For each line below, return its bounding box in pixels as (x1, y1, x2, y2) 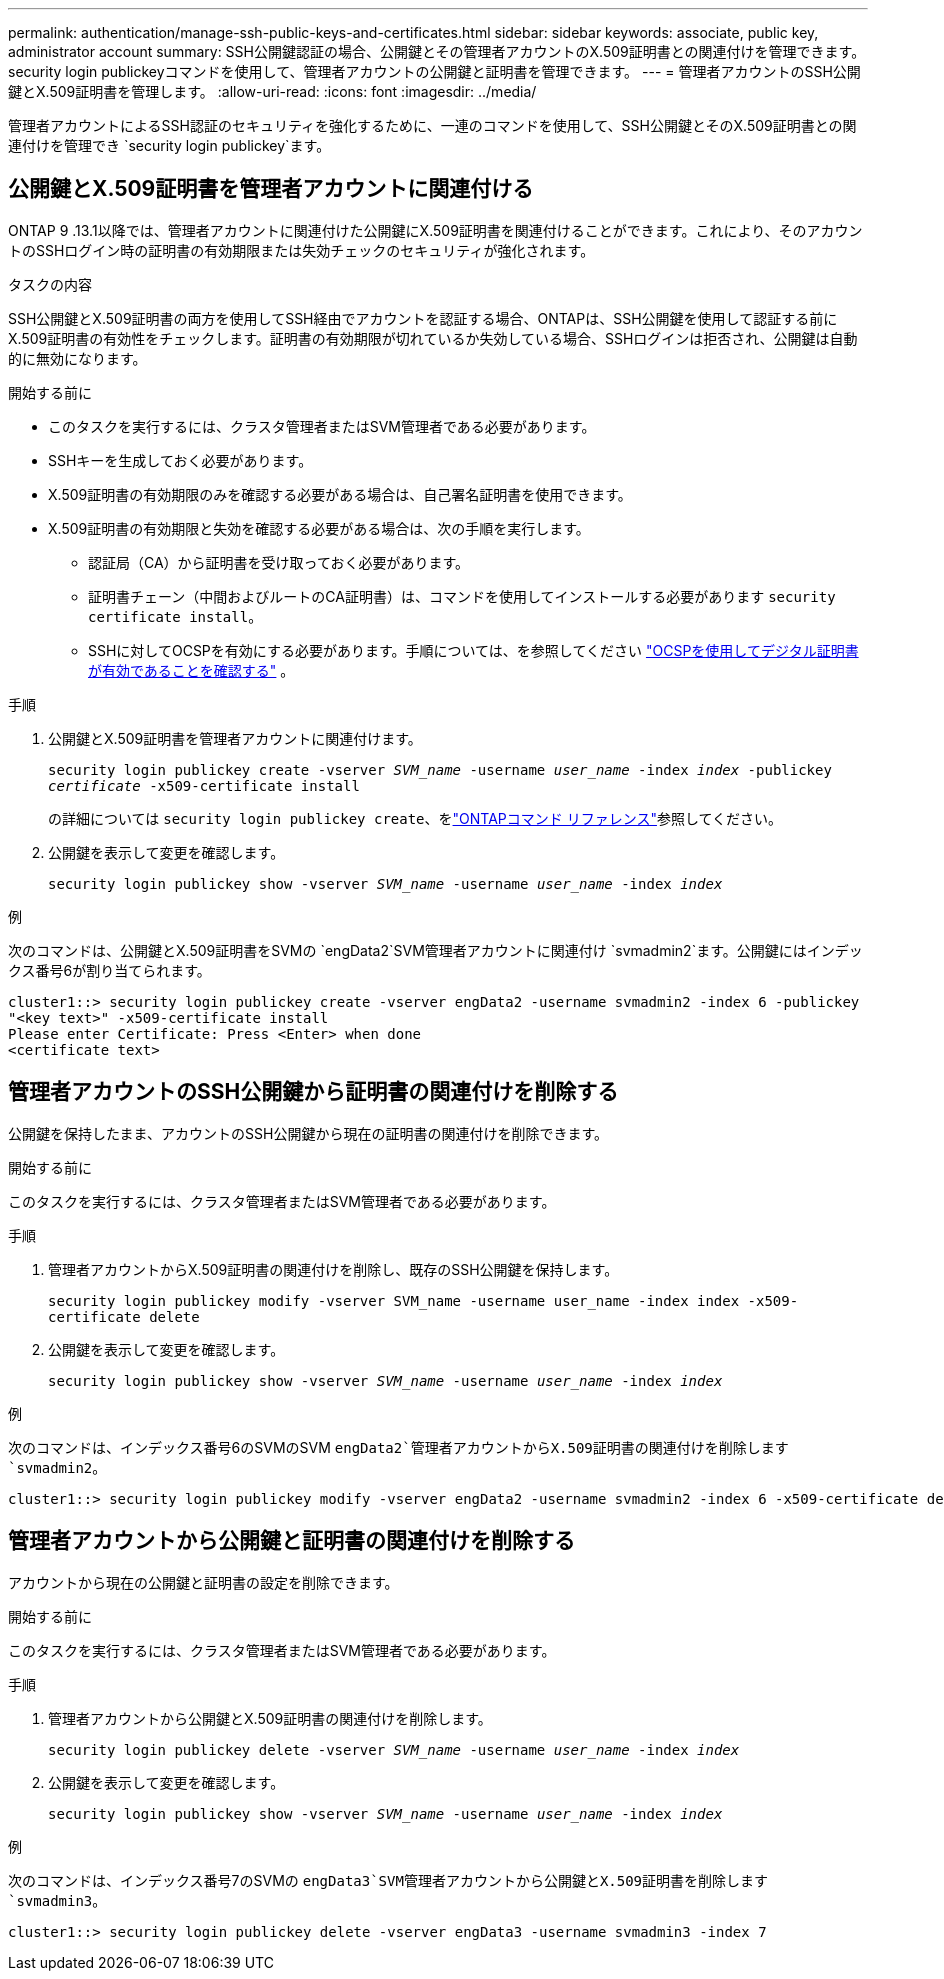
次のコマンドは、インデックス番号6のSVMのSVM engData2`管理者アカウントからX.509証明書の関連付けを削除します (8, 1438, 789, 1456)
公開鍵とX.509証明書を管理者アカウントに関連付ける (8, 176, 534, 202)
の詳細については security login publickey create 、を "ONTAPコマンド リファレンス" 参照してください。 (48, 809, 783, 827)
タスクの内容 (8, 275, 92, 293)
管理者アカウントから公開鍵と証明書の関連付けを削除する (8, 1528, 575, 1554)
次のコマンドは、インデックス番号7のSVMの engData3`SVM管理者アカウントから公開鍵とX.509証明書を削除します (8, 1871, 769, 1889)
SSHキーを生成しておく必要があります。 (48, 451, 313, 469)
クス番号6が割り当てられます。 (8, 961, 211, 979)
